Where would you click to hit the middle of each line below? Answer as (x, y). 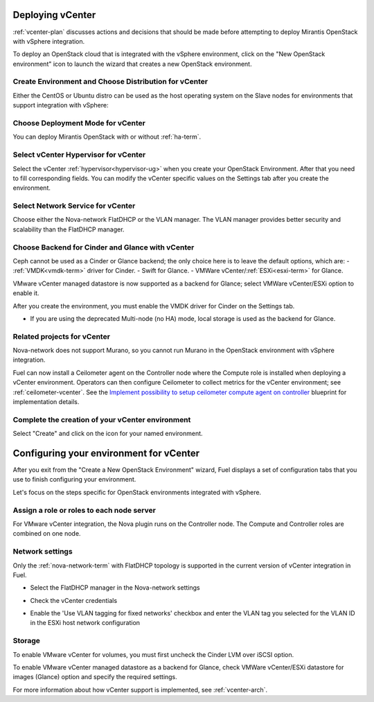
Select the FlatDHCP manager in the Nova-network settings (115, 588)
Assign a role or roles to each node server (84, 510)
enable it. (26, 293)
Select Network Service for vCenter (74, 206)
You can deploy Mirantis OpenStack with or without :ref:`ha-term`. (107, 137)
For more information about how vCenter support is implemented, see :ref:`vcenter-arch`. (140, 690)
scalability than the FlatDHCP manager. (69, 229)
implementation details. (46, 402)
